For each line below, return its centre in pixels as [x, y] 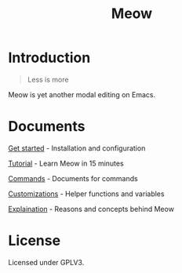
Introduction [49, 58]
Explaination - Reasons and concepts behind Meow [91, 209]
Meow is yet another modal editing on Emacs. [82, 94]
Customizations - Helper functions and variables [86, 194]
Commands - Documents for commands [73, 178]
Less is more [48, 79]
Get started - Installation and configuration [77, 148]
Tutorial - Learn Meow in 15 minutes [66, 163]
